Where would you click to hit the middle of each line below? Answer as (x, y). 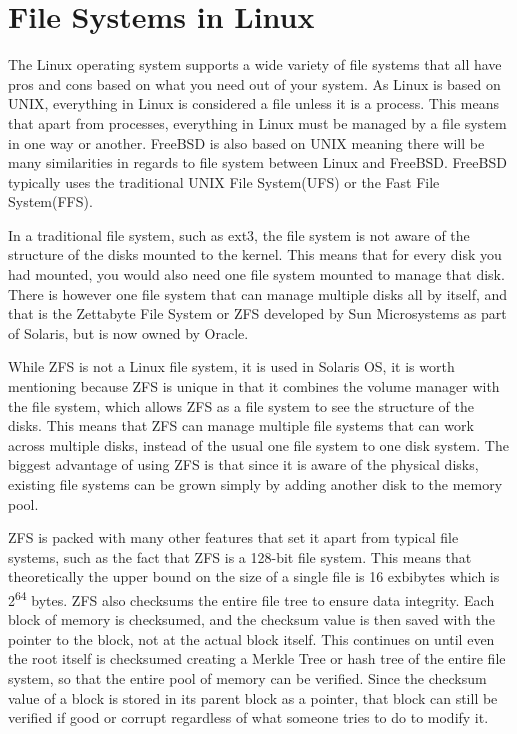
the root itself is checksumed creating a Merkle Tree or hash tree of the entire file (257, 658)
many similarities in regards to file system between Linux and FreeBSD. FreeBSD (257, 162)
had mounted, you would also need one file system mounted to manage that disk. (256, 274)
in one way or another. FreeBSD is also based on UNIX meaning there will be (246, 142)
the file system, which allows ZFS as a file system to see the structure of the (241, 405)
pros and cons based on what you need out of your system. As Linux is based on (254, 83)
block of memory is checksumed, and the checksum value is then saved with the (251, 619)
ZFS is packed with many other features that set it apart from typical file (233, 537)
